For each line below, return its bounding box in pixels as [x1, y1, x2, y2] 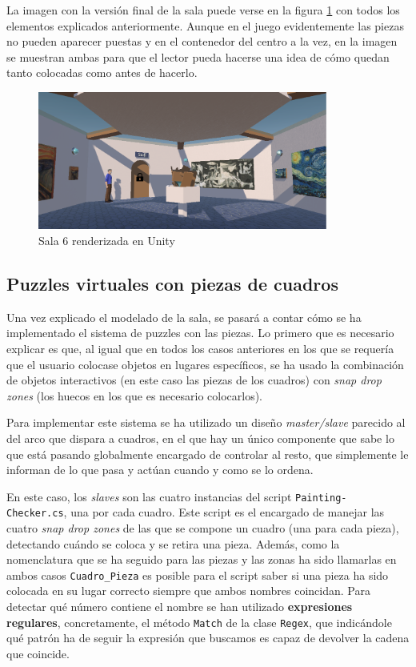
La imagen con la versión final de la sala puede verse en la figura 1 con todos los [6, 2, 400, 18]
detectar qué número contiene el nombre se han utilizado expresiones [6, 598, 353, 615]
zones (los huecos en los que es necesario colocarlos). [6, 387, 263, 404]
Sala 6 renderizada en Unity [38, 231, 175, 248]
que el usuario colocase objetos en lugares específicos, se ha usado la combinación [6, 356, 404, 372]
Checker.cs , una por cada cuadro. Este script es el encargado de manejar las [6, 504, 385, 520]
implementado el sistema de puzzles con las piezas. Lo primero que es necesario [6, 324, 394, 341]
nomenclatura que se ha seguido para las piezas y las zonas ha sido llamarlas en [6, 551, 397, 568]
